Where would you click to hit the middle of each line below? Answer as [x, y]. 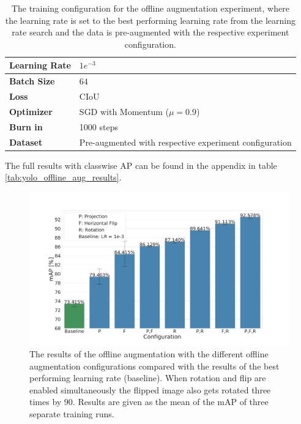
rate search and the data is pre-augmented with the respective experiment [150, 32]
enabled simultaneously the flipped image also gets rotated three [150, 389]
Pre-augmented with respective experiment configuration [185, 142]
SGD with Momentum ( [124, 111]
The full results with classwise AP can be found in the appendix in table [141, 165]
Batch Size [32, 81]
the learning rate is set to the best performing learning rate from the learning [150, 20]
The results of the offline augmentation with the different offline [149, 353]
